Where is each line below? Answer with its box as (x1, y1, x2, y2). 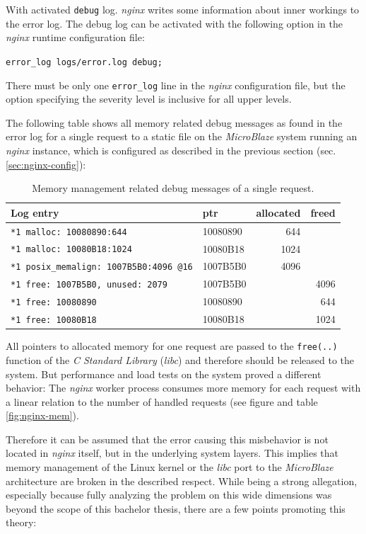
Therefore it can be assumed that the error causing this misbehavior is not (6, 431, 329, 446)
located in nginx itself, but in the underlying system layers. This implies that (6, 445, 339, 460)
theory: (6, 515, 37, 530)
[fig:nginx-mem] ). (6, 408, 79, 423)
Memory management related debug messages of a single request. (32, 181, 314, 195)
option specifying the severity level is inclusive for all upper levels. (6, 91, 292, 106)
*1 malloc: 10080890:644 (11, 227, 127, 237)
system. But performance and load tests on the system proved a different (6, 366, 321, 381)
